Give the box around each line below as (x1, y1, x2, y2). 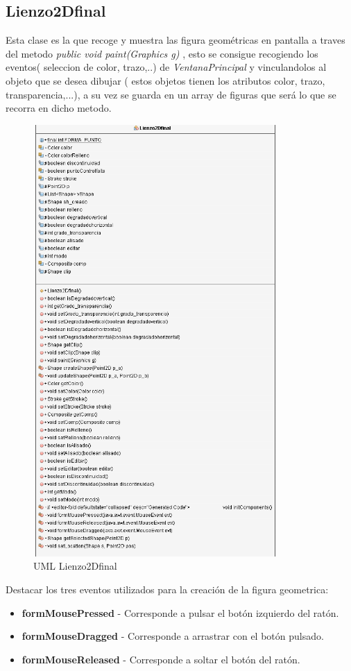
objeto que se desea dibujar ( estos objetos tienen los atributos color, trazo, (6, 73, 325, 87)
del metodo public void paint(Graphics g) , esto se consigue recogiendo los (6, 46, 318, 60)
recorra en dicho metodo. (6, 101, 112, 115)
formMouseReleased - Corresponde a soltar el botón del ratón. (22, 652, 300, 666)
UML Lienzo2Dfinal (33, 559, 117, 573)
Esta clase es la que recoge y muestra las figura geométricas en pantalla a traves (6, 33, 345, 47)
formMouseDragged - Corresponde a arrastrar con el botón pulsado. (22, 629, 324, 643)
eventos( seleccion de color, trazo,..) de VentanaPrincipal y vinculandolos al (6, 60, 327, 74)
